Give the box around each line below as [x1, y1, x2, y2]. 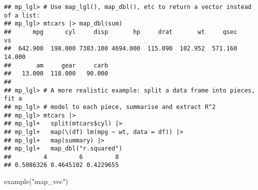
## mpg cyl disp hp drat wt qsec [4, 28, 237, 35]
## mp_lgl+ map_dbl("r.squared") [4, 145, 123, 152]
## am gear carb [4, 61, 108, 69]
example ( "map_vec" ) [4, 176, 68, 186]
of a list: [4, 11, 40, 19]
